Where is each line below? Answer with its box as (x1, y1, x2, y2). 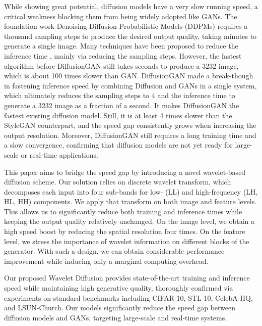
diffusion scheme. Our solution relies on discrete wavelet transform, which (4, 176, 231, 187)
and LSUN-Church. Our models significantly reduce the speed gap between (4, 302, 236, 313)
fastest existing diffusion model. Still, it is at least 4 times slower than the (4, 110, 232, 120)
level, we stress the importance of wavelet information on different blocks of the (4, 236, 249, 246)
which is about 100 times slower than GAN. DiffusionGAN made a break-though (4, 70, 253, 81)
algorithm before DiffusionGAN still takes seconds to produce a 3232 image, (4, 60, 239, 71)
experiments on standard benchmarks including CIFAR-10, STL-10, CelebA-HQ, (4, 292, 253, 303)
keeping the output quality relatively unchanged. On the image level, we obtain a (4, 216, 255, 226)
